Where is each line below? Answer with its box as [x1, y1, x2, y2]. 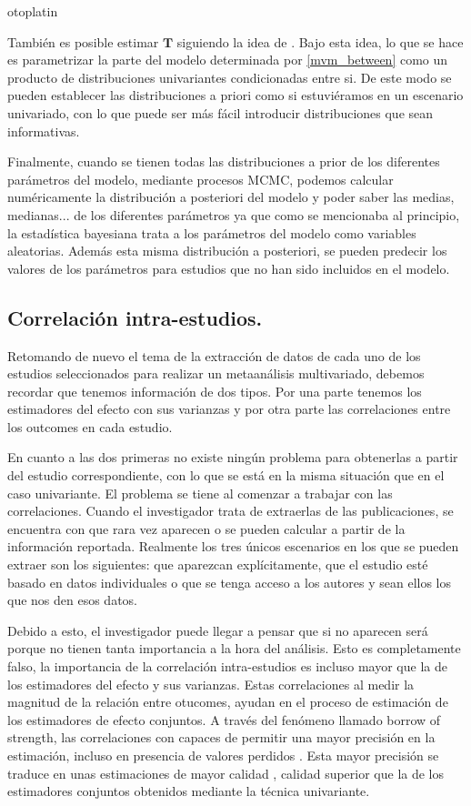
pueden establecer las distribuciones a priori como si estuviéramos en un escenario [7, 86, 464, 105]
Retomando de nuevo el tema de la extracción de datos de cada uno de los [7, 346, 421, 365]
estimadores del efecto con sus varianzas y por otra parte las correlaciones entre [7, 399, 451, 418]
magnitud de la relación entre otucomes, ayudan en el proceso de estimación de [7, 692, 448, 711]
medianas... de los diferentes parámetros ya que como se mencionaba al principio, [7, 205, 460, 224]
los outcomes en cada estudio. [7, 417, 173, 436]
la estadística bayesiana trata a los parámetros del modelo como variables [7, 223, 416, 242]
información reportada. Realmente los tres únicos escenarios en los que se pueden [7, 537, 459, 556]
